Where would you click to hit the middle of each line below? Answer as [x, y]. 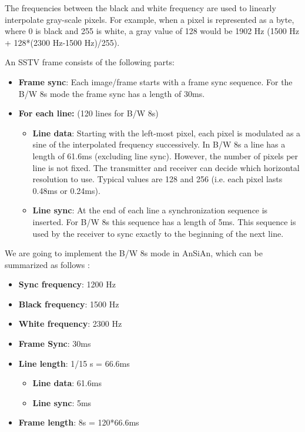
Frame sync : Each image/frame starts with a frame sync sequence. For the [155, 81]
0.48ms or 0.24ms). [66, 190]
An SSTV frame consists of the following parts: [90, 62]
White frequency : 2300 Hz [70, 324]
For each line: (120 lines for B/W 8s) [88, 113]
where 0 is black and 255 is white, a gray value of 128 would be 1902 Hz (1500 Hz [152, 31]
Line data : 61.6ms [67, 383]
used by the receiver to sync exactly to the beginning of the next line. [158, 233]
